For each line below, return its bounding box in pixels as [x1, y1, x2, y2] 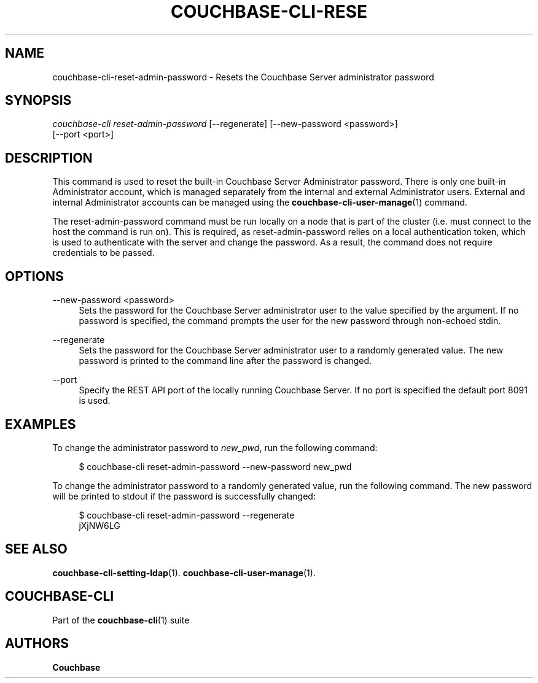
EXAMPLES [5, 416, 76, 432]
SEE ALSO [5, 541, 68, 557]
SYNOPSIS [5, 93, 72, 109]
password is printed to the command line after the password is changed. [79, 355, 372, 366]
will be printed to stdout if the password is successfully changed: [52, 490, 316, 501]
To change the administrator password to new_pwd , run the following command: [52, 442, 378, 453]
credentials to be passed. [52, 247, 155, 258]
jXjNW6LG [79, 520, 120, 531]
